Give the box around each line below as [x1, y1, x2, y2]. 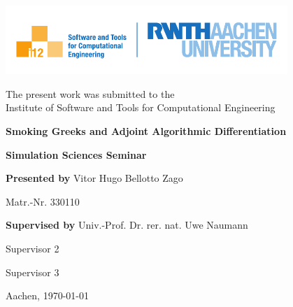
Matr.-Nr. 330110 [6, 194, 80, 208]
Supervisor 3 [6, 264, 59, 279]
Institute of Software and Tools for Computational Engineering [6, 100, 276, 115]
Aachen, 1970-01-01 [6, 288, 89, 303]
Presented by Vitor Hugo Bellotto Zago [6, 171, 183, 185]
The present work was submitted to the [6, 86, 175, 101]
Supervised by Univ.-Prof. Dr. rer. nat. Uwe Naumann [6, 217, 248, 232]
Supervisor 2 [6, 241, 59, 255]
